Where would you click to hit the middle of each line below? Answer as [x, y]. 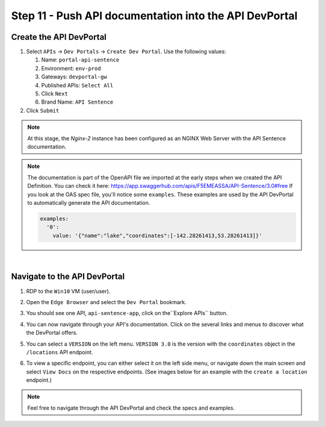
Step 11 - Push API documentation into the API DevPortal [154, 16]
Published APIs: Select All [77, 85]
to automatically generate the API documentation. [89, 202]
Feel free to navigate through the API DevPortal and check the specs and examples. [131, 408]
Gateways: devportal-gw [74, 77]
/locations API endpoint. [60, 352]
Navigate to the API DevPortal [68, 277]
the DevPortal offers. [52, 333]
